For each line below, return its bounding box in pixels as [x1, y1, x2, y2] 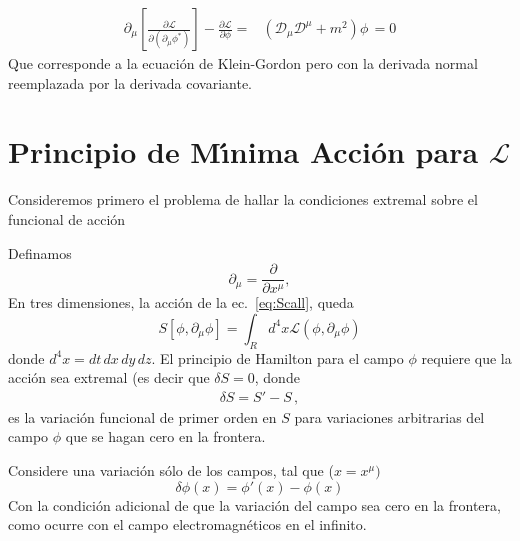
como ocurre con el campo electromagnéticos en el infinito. [8, 514, 367, 535]
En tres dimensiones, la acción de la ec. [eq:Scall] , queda [8, 292, 354, 313]
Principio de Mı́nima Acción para [8, 131, 479, 172]
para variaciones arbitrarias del [294, 406, 485, 427]
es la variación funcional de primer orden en [8, 406, 277, 427]
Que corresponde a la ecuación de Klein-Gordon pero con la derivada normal [8, 53, 478, 74]
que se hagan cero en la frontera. [65, 426, 266, 447]
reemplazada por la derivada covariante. [8, 72, 252, 93]
